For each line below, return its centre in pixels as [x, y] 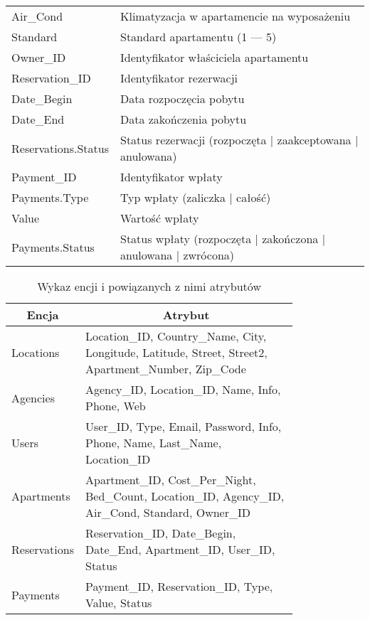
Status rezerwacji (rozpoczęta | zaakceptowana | [239, 140]
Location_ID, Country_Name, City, [176, 336]
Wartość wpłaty [159, 218]
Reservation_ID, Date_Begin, [160, 533]
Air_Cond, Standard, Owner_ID [168, 512]
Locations [36, 352]
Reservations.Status [60, 148]
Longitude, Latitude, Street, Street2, [176, 352]
